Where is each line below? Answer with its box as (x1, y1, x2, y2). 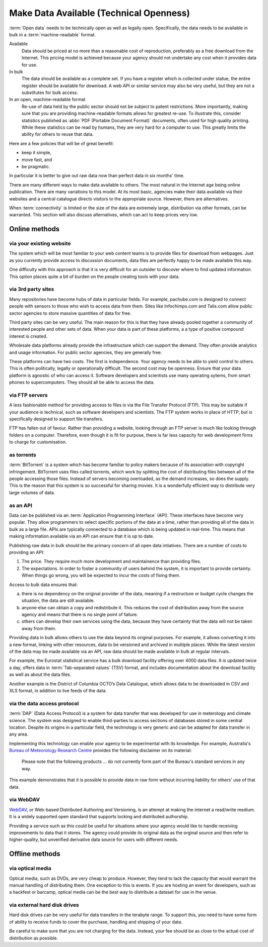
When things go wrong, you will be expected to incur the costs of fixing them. (21, 572, 181, 578)
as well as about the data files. (9, 671, 71, 677)
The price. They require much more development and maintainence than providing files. (21, 559, 201, 565)
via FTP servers (9, 391, 48, 398)
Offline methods (9, 850, 61, 858)
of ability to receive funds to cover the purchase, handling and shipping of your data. (9, 919, 183, 925)
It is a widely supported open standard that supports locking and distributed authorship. (9, 814, 189, 820)
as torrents (9, 451, 37, 458)
